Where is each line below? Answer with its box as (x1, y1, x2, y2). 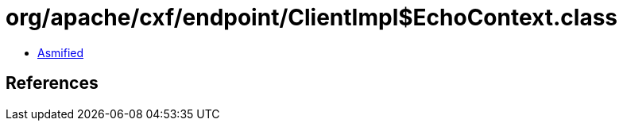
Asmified (37, 45, 84, 60)
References (6, 73, 99, 94)
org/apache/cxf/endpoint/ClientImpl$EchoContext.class (6, 4, 617, 31)
